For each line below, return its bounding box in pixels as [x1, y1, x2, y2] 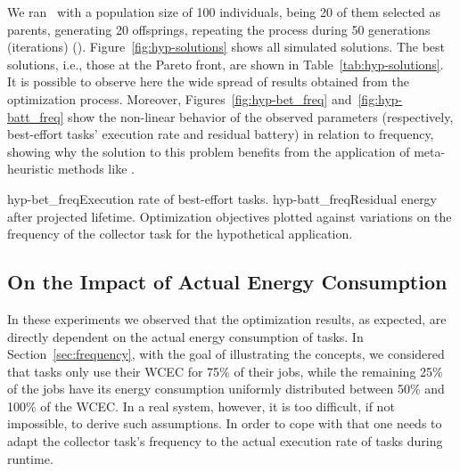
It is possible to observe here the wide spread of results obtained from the [7, 72, 410, 91]
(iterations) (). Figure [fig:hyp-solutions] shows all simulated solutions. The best [7, 37, 446, 56]
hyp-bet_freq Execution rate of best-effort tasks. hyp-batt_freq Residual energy [7, 189, 438, 207]
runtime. [7, 449, 53, 467]
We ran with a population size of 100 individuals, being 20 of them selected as [7, 3, 441, 20]
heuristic [7, 159, 54, 178]
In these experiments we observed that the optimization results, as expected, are [7, 309, 447, 328]
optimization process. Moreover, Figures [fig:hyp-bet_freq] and [7, 89, 352, 108]
